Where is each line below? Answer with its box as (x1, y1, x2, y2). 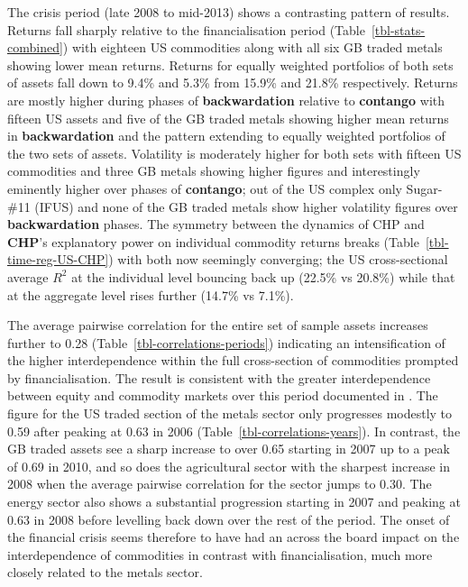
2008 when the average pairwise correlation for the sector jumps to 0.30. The (7, 474, 432, 493)
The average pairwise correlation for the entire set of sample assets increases (7, 316, 428, 335)
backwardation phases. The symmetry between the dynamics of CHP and (7, 215, 425, 234)
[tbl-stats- (371, 20, 426, 39)
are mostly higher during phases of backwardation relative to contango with (7, 90, 445, 109)
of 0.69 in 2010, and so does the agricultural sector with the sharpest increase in (7, 456, 451, 475)
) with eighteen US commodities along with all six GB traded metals (62, 38, 443, 57)
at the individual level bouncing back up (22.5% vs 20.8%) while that (71, 267, 455, 286)
